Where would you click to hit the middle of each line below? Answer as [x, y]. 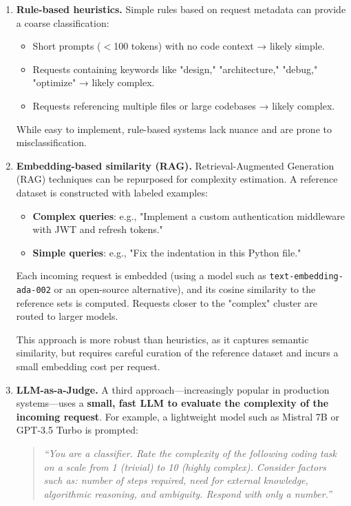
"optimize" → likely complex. [94, 82]
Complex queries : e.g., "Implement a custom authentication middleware [189, 215]
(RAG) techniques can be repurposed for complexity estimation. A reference [177, 179]
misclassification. [51, 142]
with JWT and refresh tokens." [98, 229]
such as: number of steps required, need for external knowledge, [176, 480]
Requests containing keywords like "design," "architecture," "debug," [175, 69]
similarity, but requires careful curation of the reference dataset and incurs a [177, 353]
